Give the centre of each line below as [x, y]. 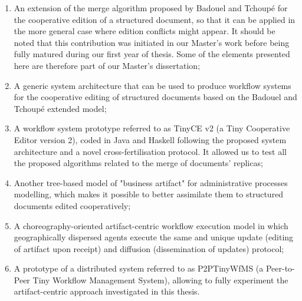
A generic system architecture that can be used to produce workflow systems [152, 85]
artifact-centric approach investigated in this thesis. [107, 291]
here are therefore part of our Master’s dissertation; [107, 65]
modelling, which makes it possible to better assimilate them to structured [149, 194]
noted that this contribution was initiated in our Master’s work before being [152, 42]
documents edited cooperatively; [72, 205]
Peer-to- [280, 268]
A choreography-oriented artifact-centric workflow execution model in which [151, 225]
